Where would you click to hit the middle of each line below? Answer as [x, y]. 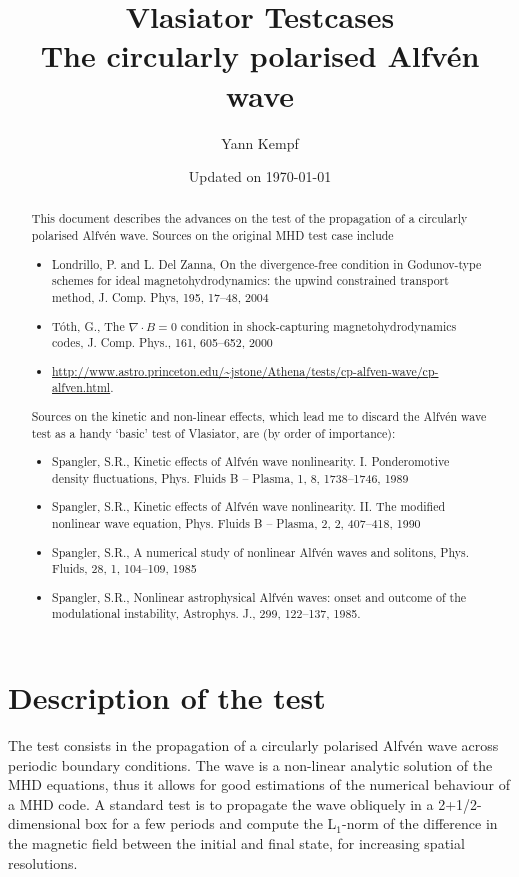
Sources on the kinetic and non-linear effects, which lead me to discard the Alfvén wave [259, 415]
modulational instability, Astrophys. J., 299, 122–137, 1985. [206, 613]
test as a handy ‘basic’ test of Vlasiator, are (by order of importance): [213, 432]
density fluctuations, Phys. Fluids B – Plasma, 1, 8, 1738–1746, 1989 [230, 477]
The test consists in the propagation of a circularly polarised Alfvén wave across [253, 745]
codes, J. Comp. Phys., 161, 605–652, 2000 [162, 342]
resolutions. [43, 862]
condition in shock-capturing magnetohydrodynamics [318, 325]
